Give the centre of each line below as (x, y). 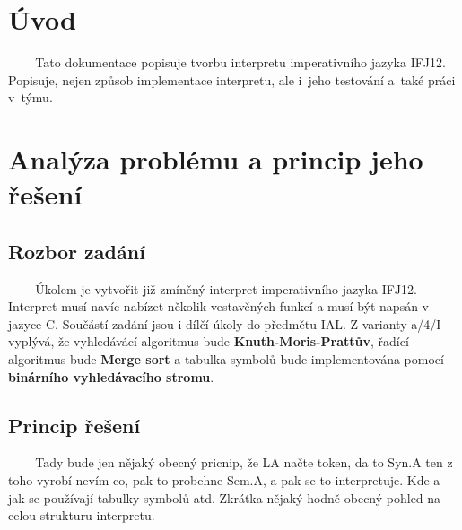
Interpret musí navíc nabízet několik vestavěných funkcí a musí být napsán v (218, 306)
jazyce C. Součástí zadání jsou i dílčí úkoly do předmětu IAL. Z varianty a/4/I (225, 323)
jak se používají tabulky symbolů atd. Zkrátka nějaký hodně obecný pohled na (225, 497)
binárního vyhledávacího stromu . (111, 376)
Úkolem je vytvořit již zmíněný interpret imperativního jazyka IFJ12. (226, 288)
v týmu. (31, 97)
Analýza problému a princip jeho (216, 159)
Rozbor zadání (77, 251)
